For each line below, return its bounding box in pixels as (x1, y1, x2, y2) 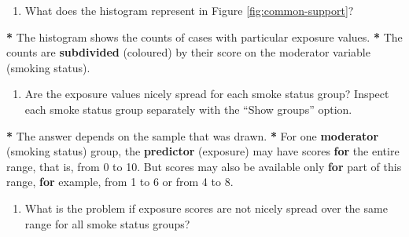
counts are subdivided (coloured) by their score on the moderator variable (6, 44, 370, 60)
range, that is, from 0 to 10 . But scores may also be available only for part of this (6, 158, 402, 174)
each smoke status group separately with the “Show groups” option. (24, 100, 352, 117)
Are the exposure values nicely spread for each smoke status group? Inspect (24, 86, 389, 102)
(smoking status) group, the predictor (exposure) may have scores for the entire (6, 143, 400, 159)
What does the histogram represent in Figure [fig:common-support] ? (24, 2, 354, 18)
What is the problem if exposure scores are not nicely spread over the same (24, 199, 388, 216)
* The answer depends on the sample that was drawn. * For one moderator (6, 127, 379, 144)
